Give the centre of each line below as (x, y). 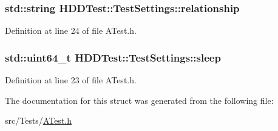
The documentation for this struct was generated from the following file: (139, 100)
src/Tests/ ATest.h (39, 120)
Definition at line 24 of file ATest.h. (71, 30)
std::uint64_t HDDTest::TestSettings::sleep (113, 57)
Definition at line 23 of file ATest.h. (71, 80)
